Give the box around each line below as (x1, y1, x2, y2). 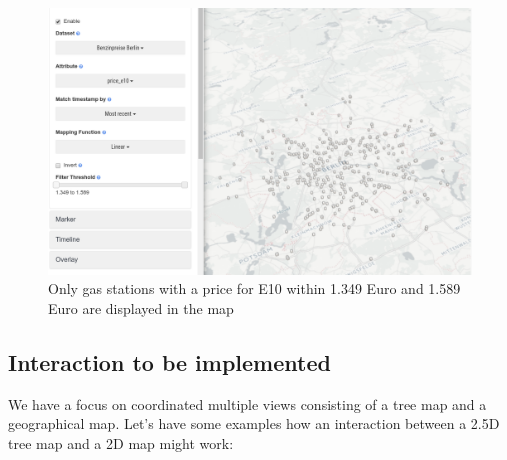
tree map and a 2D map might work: (8, 432, 234, 453)
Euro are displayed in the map (48, 297, 234, 318)
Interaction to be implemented (8, 346, 331, 377)
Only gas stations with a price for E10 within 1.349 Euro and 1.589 (48, 278, 461, 299)
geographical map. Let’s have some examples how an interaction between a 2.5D (8, 413, 500, 434)
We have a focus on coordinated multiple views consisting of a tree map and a (8, 393, 487, 414)
